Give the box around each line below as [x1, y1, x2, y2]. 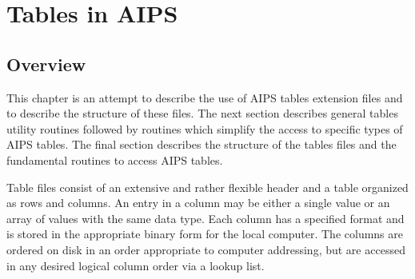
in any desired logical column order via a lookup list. [6, 257, 265, 273]
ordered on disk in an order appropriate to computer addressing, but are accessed [6, 241, 405, 257]
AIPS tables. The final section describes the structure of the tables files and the [6, 136, 397, 153]
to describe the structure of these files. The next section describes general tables [6, 105, 398, 122]
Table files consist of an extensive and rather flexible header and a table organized [6, 178, 409, 195]
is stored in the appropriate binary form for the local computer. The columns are [6, 225, 404, 242]
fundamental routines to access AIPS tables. [6, 151, 223, 168]
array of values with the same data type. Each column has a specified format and [6, 209, 405, 226]
